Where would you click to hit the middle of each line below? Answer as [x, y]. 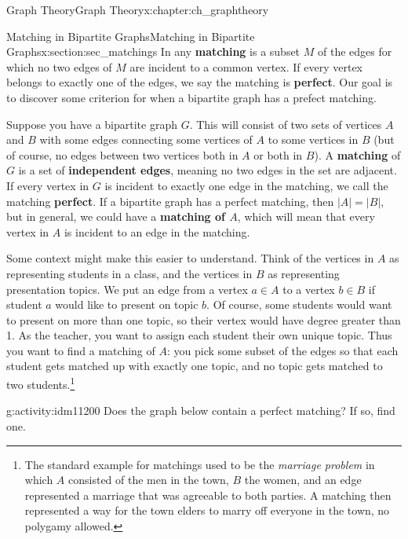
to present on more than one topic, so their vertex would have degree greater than [204, 319]
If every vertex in [48, 185]
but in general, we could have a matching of [116, 216]
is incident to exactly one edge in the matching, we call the [246, 185]
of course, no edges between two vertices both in [122, 154]
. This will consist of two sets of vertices [286, 124]
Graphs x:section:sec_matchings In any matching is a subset [153, 51]
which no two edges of [59, 66]
